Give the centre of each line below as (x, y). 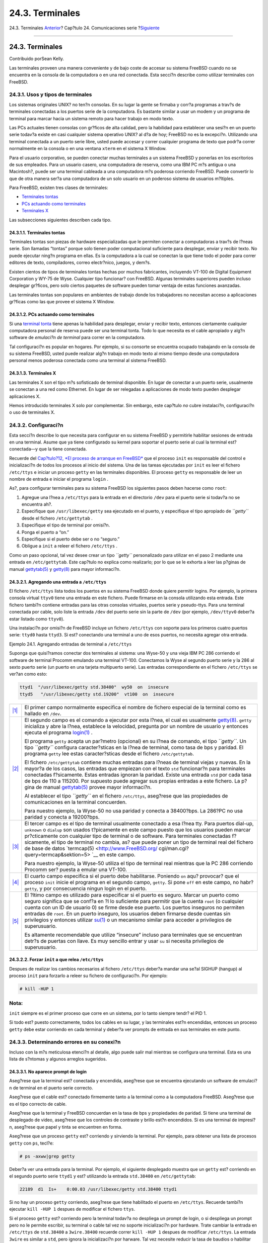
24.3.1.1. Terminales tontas (37, 232)
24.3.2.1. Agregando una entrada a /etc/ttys (58, 582)
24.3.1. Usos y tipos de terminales (51, 94)
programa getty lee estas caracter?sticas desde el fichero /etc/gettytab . (109, 753)
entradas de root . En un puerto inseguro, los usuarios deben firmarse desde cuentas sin (128, 913)
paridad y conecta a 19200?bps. (62, 817)
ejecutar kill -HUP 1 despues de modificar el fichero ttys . (72, 1209)
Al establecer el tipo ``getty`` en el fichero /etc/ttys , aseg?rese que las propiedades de (126, 796)
